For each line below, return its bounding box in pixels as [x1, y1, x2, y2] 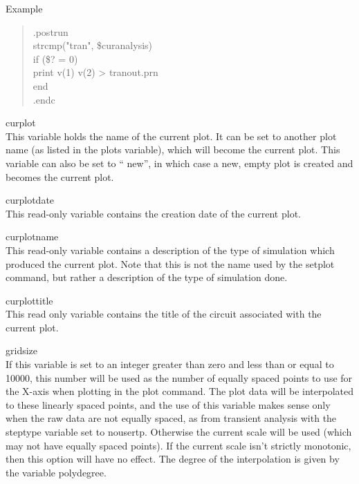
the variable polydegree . [6, 465, 107, 479]
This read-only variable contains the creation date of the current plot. [6, 206, 301, 220]
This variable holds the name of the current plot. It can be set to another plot [6, 128, 337, 143]
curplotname [6, 229, 59, 244]
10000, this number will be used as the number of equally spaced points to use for [6, 370, 353, 385]
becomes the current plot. [6, 169, 114, 184]
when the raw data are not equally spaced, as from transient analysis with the [6, 411, 337, 425]
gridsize [6, 343, 38, 358]
